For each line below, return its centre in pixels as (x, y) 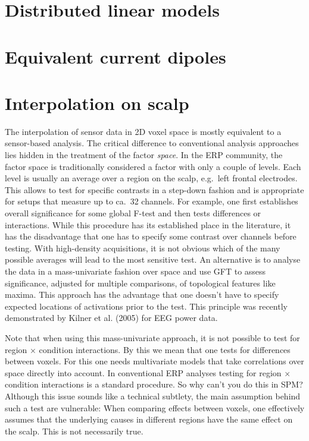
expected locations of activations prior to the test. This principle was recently (146, 306)
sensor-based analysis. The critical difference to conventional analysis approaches (152, 143)
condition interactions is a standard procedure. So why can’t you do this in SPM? (154, 384)
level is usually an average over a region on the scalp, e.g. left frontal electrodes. (151, 178)
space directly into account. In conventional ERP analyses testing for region (143, 372)
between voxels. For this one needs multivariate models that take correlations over (154, 361)
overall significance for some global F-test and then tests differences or (133, 213)
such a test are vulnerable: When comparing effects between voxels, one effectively (155, 407)
